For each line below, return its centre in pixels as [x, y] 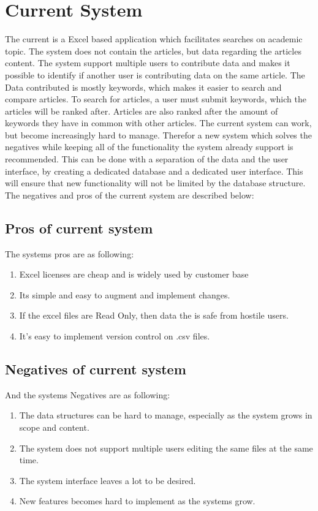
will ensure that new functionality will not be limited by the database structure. [155, 183]
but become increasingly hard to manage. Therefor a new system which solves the [158, 134]
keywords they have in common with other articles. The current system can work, [158, 123]
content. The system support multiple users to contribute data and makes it [148, 63]
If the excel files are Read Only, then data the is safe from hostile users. [154, 315]
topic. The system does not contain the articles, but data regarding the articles [153, 51]
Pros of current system [79, 228]
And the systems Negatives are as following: [88, 394]
